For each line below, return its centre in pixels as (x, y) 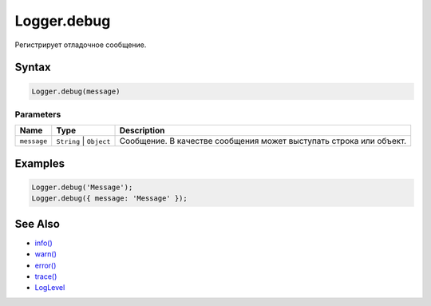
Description (142, 130)
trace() (46, 276)
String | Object (83, 141)
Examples (40, 163)
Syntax (33, 68)
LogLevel (50, 288)
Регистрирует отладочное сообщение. (81, 45)
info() (44, 243)
